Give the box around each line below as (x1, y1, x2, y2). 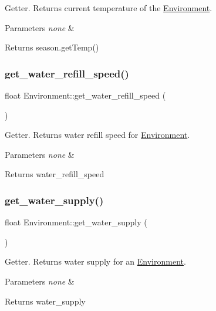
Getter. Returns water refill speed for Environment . (5, 129, 190, 141)
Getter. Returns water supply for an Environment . (5, 255, 186, 268)
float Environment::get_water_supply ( (5, 216, 147, 228)
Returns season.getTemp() (5, 41, 99, 53)
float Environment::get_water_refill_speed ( (5, 89, 166, 101)
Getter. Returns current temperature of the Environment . (5, 2, 212, 13)
